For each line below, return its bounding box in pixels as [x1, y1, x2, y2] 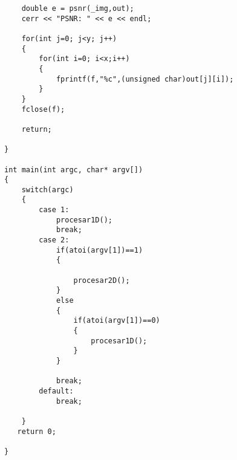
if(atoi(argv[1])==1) [56, 245, 143, 254]
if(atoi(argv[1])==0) [73, 316, 160, 325]
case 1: [39, 206, 70, 215]
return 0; [17, 427, 56, 436]
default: [39, 386, 74, 395]
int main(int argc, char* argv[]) [4, 165, 143, 174]
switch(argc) [21, 185, 74, 194]
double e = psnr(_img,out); [21, 4, 134, 13]
